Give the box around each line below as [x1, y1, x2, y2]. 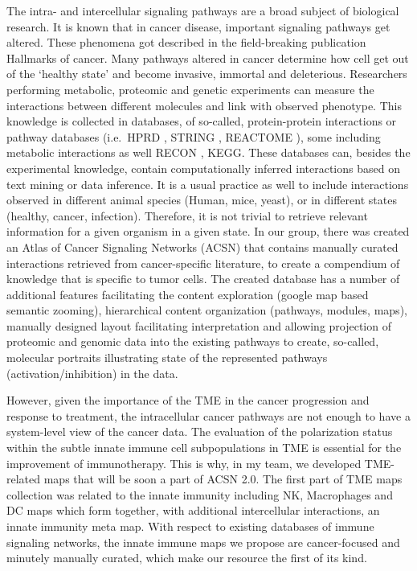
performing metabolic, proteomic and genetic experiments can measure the [6, 80, 374, 97]
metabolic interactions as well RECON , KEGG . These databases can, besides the [6, 144, 411, 161]
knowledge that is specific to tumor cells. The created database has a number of [6, 270, 400, 287]
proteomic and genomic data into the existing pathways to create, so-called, [6, 333, 379, 350]
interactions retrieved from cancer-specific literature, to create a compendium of [6, 254, 400, 271]
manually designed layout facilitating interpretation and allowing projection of [6, 317, 391, 334]
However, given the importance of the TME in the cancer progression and [6, 392, 370, 409]
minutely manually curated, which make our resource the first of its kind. [6, 549, 367, 566]
